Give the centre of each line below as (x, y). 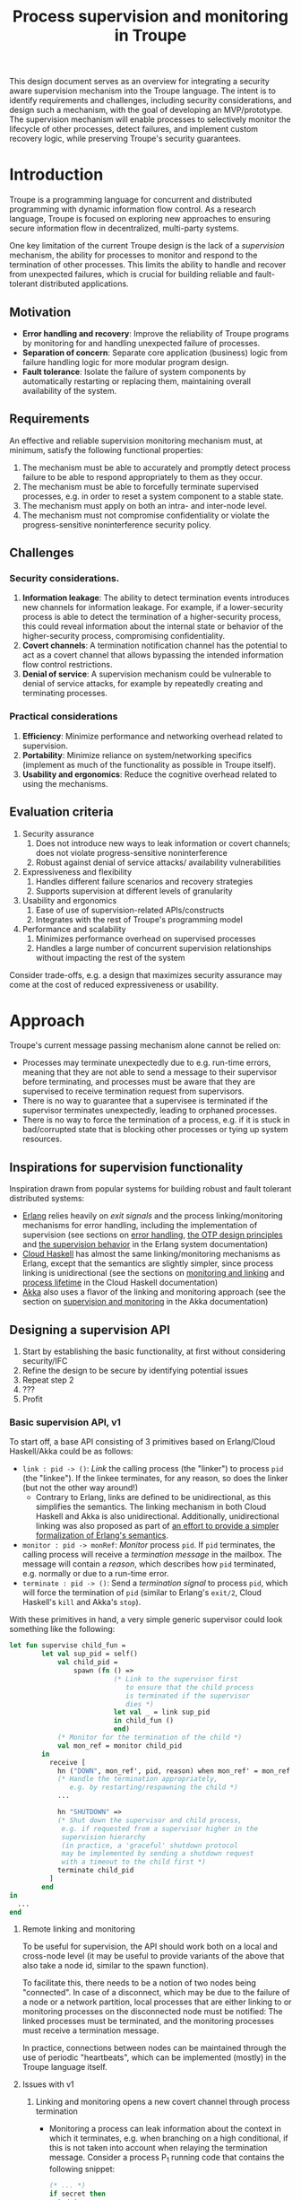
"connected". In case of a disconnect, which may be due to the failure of (156, 1993)
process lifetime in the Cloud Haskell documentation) (120, 1283)
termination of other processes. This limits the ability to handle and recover (148, 265)
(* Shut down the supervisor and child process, (150, 1820)
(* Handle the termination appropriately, (138, 1779)
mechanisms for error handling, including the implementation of (140, 1226)
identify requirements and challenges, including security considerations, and (150, 100)
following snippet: (82, 2169)
